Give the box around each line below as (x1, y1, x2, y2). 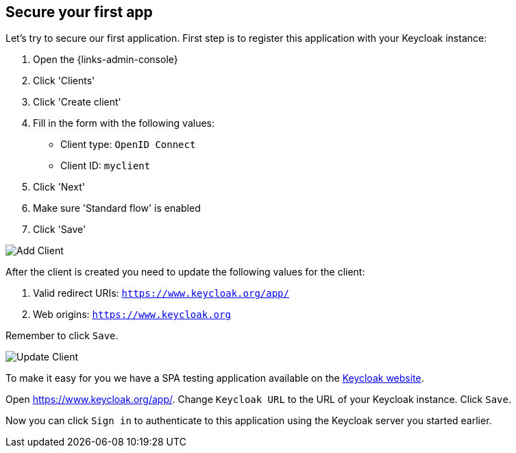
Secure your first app (5, 3, 153, 21)
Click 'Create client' (33, 96, 121, 108)
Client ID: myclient (60, 160, 151, 172)
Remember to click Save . (5, 330, 119, 342)
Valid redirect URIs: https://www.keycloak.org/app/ (33, 287, 289, 299)
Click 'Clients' (33, 75, 95, 87)
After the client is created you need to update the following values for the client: (5, 266, 365, 278)
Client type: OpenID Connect (60, 138, 196, 151)
